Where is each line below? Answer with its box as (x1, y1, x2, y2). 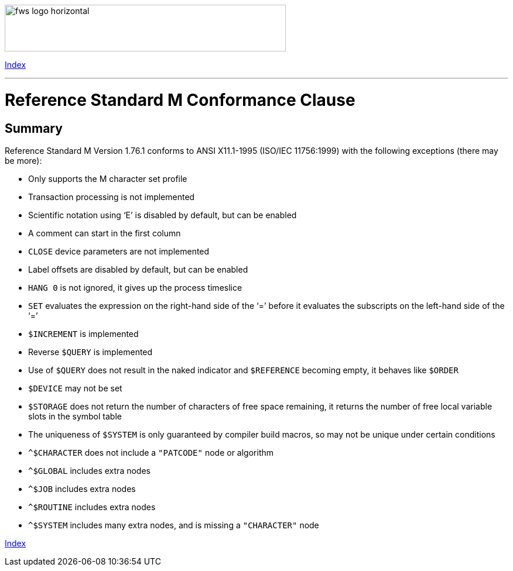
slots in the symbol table (28, 411, 122, 421)
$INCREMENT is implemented (28, 328, 139, 339)
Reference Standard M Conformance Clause (5, 90, 355, 110)
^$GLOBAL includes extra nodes (28, 465, 151, 476)
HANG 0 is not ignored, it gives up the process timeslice (28, 282, 242, 293)
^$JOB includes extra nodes (28, 483, 136, 494)
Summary (5, 121, 63, 136)
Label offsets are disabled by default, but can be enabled (28, 264, 248, 274)
